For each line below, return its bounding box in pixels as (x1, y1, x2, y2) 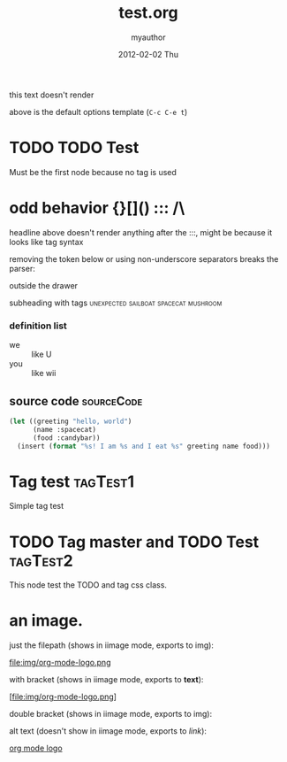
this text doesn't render (9, 89, 94, 100)
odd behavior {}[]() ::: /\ (9, 198, 185, 219)
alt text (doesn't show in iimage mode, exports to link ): (9, 726, 208, 736)
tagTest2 (9, 550, 73, 571)
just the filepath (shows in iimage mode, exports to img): (9, 640, 215, 650)
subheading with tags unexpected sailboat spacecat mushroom (9, 297, 223, 308)
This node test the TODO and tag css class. (9, 580, 168, 590)
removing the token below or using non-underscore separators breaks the (9, 253, 279, 264)
